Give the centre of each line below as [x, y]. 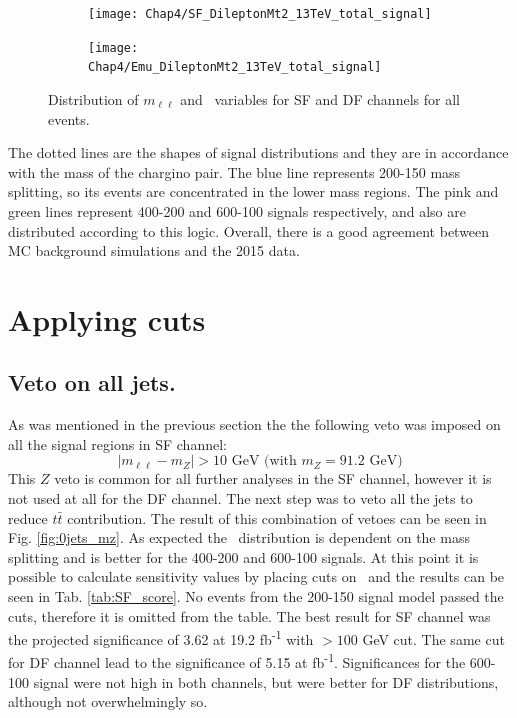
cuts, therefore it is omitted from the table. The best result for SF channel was [249, 615]
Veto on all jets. [92, 382]
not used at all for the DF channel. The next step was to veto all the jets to [240, 498]
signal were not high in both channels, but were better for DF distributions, [266, 681]
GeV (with [264, 461]
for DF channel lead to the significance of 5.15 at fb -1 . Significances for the [237, 661]
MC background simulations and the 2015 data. [154, 250]
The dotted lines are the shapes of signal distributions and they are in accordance [258, 152]
